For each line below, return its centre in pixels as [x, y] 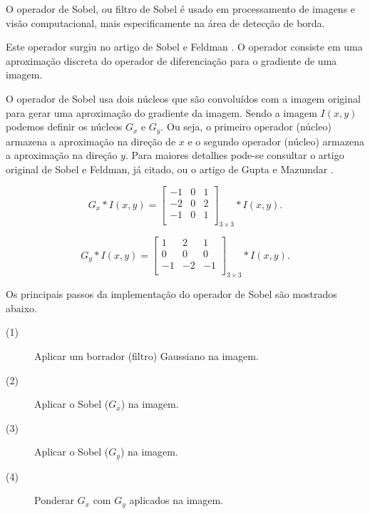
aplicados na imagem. [176, 500]
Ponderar [54, 500]
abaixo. [21, 308]
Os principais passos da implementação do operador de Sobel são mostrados [171, 294]
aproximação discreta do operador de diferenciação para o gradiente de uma [171, 60]
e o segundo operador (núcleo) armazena [276, 141]
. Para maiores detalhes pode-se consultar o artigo [235, 155]
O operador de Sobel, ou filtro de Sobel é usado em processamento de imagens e [181, 9]
